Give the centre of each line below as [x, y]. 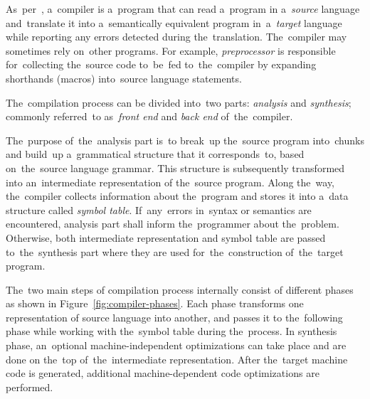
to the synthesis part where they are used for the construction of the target [175, 251]
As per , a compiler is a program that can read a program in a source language [183, 9]
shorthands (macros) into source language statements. [124, 78]
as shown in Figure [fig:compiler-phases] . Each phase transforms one [155, 303]
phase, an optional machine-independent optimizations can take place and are [176, 345]
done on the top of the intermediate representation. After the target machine [177, 359]
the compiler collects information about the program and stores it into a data [177, 196]
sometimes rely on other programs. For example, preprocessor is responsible [171, 50]
